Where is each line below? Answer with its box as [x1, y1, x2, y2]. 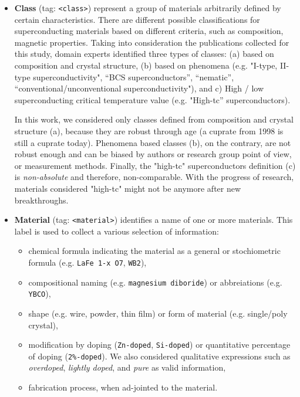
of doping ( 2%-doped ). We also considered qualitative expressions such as [28, 350, 291, 362]
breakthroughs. [14, 194, 69, 206]
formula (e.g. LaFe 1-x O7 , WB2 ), [28, 256, 147, 268]
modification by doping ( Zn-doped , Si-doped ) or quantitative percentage [28, 338, 291, 351]
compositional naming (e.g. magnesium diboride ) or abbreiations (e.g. [28, 276, 282, 288]
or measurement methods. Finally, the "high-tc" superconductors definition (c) [14, 159, 296, 171]
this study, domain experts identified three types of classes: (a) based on [14, 47, 274, 60]
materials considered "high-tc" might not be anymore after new [14, 182, 241, 194]
